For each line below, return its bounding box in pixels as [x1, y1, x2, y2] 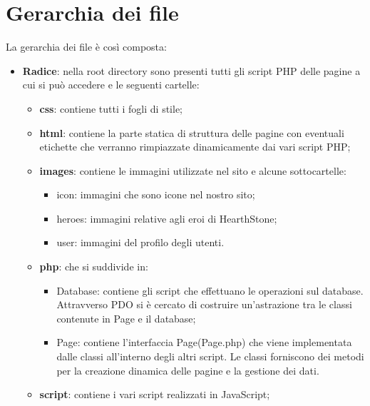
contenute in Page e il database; [56, 310, 196, 325]
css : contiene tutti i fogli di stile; [39, 101, 183, 116]
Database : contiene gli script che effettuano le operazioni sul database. [56, 283, 364, 298]
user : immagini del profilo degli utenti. [56, 235, 225, 250]
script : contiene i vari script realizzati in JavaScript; [39, 387, 270, 402]
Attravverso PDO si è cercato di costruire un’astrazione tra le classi [56, 297, 352, 312]
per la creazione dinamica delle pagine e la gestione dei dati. [56, 362, 319, 377]
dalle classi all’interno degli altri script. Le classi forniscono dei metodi [56, 349, 364, 364]
